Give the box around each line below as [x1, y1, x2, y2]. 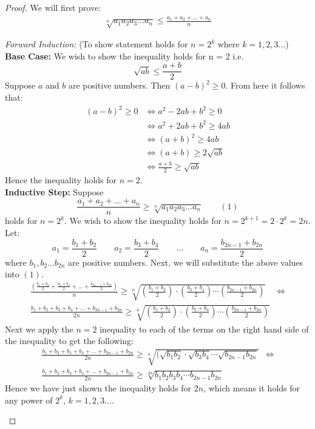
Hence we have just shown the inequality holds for [5, 382, 192, 394]
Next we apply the [5, 322, 73, 335]
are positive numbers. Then [68, 79, 171, 92]
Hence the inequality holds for [5, 174, 117, 186]
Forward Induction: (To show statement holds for [5, 38, 188, 50]
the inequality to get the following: [5, 334, 134, 347]
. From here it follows [225, 79, 305, 92]
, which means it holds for [203, 382, 300, 394]
